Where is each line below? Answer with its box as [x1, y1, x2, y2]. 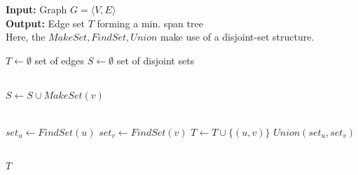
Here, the [6, 29, 46, 44]
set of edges [34, 52, 85, 67]
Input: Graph [6, 2, 67, 16]
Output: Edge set [6, 15, 85, 30]
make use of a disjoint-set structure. [160, 29, 315, 44]
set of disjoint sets [116, 52, 195, 67]
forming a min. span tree [97, 15, 203, 30]
